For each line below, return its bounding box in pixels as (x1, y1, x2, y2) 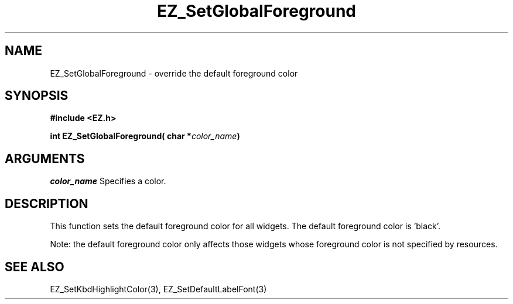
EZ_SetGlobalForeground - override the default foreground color (50, 68, 298, 78)
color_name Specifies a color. (50, 176, 166, 186)
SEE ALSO (5, 259, 64, 274)
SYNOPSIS (5, 88, 69, 103)
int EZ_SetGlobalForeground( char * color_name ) (50, 131, 240, 141)
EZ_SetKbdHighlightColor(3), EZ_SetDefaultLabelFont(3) (50, 284, 267, 294)
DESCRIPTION (5, 196, 88, 211)
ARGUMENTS (5, 151, 85, 166)
